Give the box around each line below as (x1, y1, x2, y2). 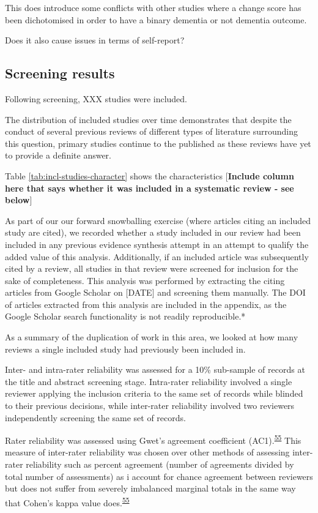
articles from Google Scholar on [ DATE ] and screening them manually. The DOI (5, 286, 306, 299)
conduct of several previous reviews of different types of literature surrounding (5, 125, 298, 138)
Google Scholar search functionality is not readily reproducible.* (5, 310, 246, 323)
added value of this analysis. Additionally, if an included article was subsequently (5, 250, 309, 263)
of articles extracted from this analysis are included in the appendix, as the (5, 298, 287, 310)
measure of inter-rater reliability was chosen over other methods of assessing (5, 446, 290, 459)
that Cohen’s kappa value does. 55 (5, 494, 130, 509)
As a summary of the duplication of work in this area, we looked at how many (5, 331, 298, 343)
